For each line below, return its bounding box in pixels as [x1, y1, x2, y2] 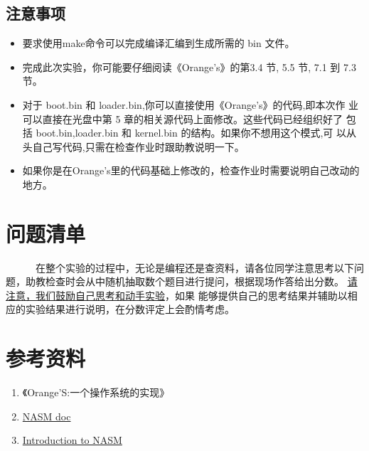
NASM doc [22, 408, 71, 423]
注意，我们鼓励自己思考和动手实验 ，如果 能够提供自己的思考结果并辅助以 [6, 287, 348, 302]
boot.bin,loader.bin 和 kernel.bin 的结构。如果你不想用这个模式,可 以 [36, 125, 346, 140]
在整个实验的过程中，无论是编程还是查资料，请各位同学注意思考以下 [35, 260, 354, 275]
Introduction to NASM [22, 433, 122, 447]
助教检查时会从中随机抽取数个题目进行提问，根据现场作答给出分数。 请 [25, 274, 358, 289]
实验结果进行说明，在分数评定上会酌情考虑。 [25, 302, 235, 317]
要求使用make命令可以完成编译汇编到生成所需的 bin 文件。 [22, 36, 295, 51]
